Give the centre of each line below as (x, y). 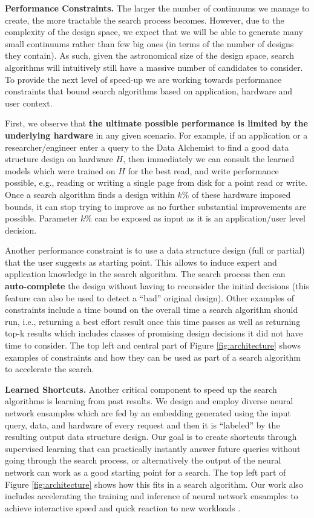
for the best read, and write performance (203, 170)
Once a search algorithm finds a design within (90, 194)
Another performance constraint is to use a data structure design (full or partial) (155, 250)
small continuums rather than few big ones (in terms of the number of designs (149, 43)
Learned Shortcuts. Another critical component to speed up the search (141, 389)
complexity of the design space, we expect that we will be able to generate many (154, 32)
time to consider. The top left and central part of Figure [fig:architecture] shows (153, 345)
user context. (29, 103)
